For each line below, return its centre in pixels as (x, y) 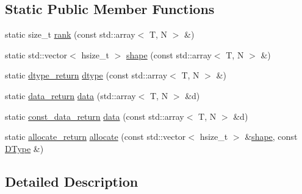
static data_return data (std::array (70, 95)
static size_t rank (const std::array (70, 34)
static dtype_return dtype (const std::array (86, 75)
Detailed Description (72, 181)
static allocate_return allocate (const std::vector (95, 137)
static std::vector (36, 54)
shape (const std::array (169, 54)
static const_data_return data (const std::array (95, 116)
